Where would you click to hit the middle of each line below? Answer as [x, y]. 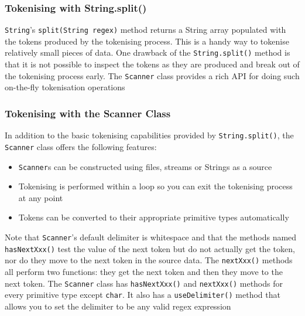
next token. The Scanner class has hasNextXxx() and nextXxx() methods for [144, 283]
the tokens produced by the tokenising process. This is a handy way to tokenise [147, 41]
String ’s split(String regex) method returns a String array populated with [145, 30]
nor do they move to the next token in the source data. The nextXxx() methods [149, 260]
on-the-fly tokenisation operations [65, 87]
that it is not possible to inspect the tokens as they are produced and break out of [152, 64]
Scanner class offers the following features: [81, 146]
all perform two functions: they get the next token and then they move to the [144, 271]
